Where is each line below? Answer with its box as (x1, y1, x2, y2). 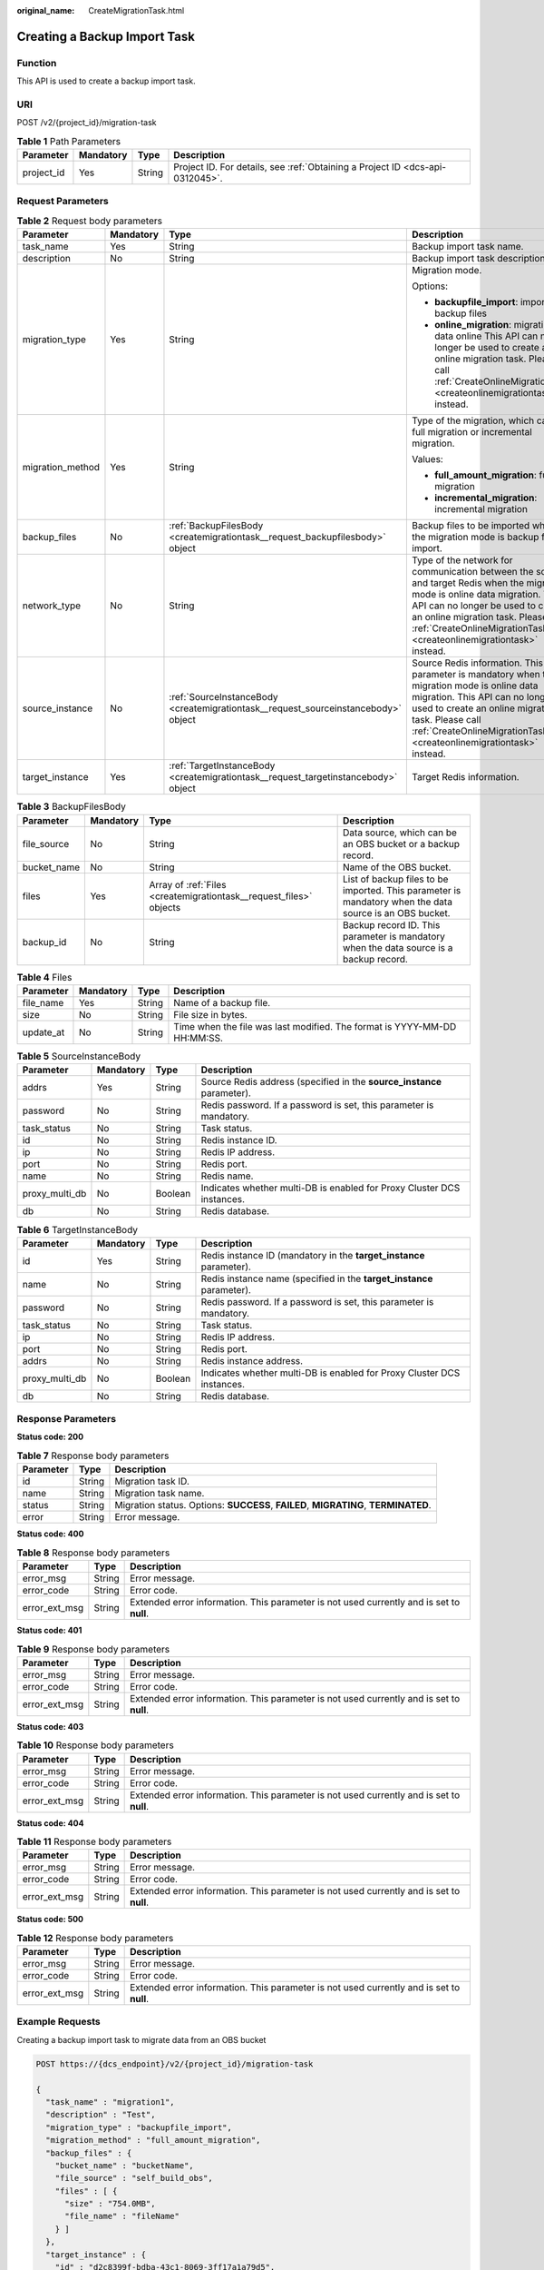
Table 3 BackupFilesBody (16, 800, 126, 813)
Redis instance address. (200, 1354, 304, 1367)
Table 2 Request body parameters (16, 214, 163, 227)
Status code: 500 (16, 1914, 84, 1925)
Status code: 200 (16, 1431, 84, 1443)
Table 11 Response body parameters (16, 1835, 172, 1848)
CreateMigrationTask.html (88, 5, 185, 15)
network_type (22, 599, 82, 612)
